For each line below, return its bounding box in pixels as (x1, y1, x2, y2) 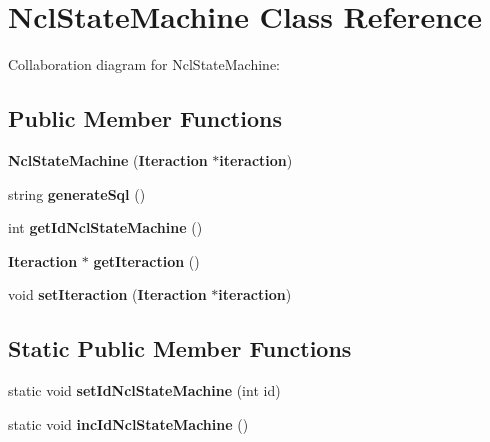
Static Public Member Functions (8, 333, 352, 364)
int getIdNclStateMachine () (8, 217, 203, 238)
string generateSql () (8, 183, 146, 204)
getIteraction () (93, 250, 200, 271)
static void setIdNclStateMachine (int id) (8, 380, 281, 401)
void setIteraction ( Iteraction (8, 284, 207, 305)
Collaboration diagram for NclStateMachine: (8, 54, 280, 75)
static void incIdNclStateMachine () (8, 413, 249, 434)
